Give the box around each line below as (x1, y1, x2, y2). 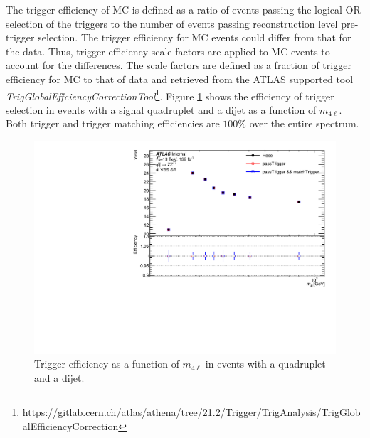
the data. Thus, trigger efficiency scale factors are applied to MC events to (6, 43, 330, 58)
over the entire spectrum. (249, 116, 359, 131)
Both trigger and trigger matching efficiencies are (6, 116, 220, 131)
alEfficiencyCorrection (22, 419, 119, 434)
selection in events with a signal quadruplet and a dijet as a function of (6, 102, 317, 117)
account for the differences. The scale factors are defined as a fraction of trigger (6, 58, 351, 73)
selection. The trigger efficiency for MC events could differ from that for (38, 30, 351, 45)
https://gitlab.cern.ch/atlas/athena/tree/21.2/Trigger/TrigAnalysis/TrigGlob (22, 405, 361, 420)
